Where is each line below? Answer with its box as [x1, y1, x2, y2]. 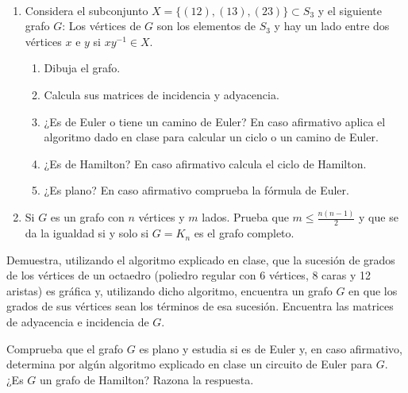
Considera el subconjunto [25, 2, 148, 18]
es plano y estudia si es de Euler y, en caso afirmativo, [139, 340, 403, 356]
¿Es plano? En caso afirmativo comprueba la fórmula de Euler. [44, 182, 349, 198]
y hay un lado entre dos [274, 17, 390, 34]
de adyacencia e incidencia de [6, 314, 149, 330]
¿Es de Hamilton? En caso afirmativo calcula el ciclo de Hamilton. [44, 155, 367, 171]
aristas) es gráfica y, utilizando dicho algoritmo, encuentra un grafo [6, 282, 333, 299]
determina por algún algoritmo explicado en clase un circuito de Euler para [6, 356, 372, 372]
